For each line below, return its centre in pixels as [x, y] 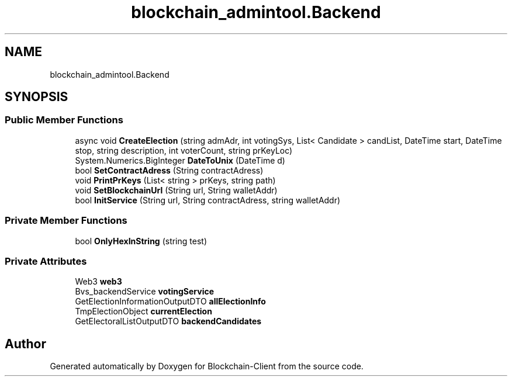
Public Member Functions [64, 120]
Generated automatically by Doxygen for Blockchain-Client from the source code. [207, 366]
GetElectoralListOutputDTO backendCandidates [168, 321]
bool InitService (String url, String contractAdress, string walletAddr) [208, 200]
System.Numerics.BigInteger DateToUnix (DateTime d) [180, 160]
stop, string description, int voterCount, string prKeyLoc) [184, 150]
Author [25, 344]
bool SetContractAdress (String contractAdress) [169, 170]
